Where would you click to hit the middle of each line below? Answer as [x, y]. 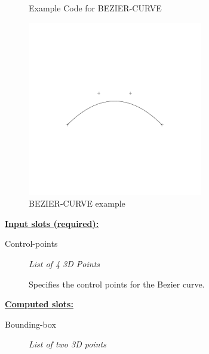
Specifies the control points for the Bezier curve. [117, 284]
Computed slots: [39, 304]
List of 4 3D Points [64, 263]
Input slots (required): [52, 223]
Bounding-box [30, 324]
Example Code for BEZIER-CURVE [95, 8]
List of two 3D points [67, 344]
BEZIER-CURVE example [77, 203]
